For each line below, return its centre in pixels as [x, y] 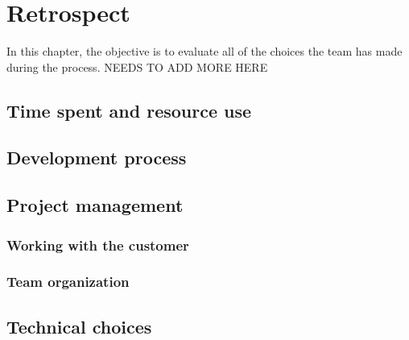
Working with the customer [98, 245]
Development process [97, 158]
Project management [95, 205]
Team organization [68, 282]
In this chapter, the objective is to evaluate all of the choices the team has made [204, 51]
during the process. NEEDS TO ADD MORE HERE [137, 66]
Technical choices [79, 326]
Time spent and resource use [129, 110]
